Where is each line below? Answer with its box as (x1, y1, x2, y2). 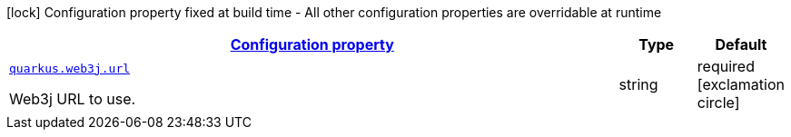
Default (715, 35, 767, 54)
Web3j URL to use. (9, 89, 136, 108)
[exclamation (697, 75, 785, 93)
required (697, 57, 755, 75)
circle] (697, 93, 740, 112)
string (618, 75, 658, 93)
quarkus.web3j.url (9, 61, 131, 75)
